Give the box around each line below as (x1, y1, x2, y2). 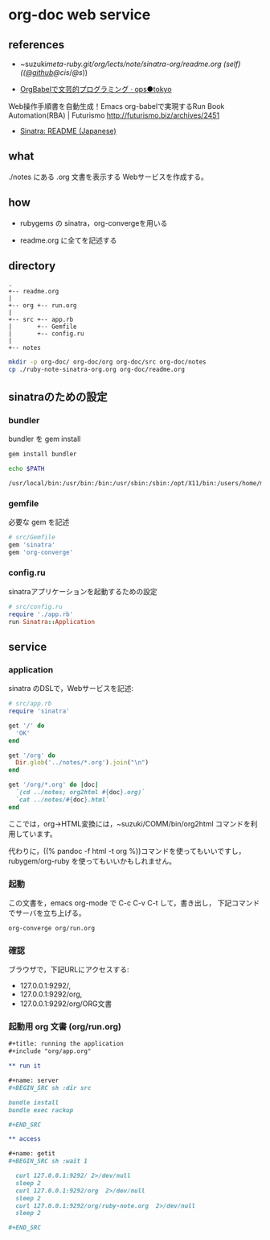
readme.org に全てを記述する (19, 235, 117, 245)
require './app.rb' (8, 610, 74, 618)
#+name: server (8, 1076, 59, 1085)
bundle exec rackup (8, 1106, 74, 1114)
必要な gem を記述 (8, 517, 70, 526)
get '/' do (8, 722, 45, 730)
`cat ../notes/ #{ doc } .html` (15, 796, 110, 804)
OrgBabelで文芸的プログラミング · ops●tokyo (19, 85, 172, 94)
